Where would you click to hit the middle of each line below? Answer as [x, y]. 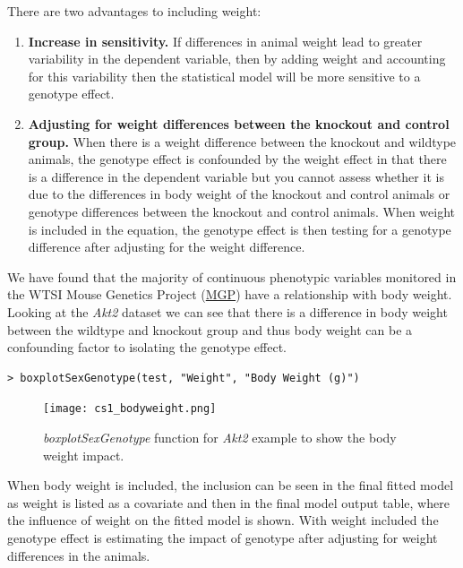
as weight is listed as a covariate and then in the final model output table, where [228, 502]
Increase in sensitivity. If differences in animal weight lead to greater [225, 41]
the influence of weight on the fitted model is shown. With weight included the [223, 520]
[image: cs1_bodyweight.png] [130, 409]
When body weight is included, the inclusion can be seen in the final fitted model [231, 485]
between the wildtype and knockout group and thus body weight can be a [210, 329]
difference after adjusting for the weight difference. [167, 247]
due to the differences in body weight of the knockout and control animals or [239, 194]
